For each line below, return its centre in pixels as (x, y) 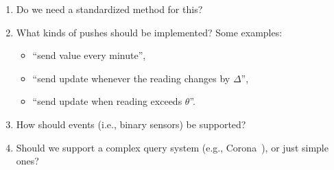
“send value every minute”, (89, 55)
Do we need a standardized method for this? (109, 9)
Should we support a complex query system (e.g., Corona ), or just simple (172, 147)
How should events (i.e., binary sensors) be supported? (131, 124)
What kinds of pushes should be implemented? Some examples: (149, 32)
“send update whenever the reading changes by (131, 78)
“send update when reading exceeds (107, 101)
